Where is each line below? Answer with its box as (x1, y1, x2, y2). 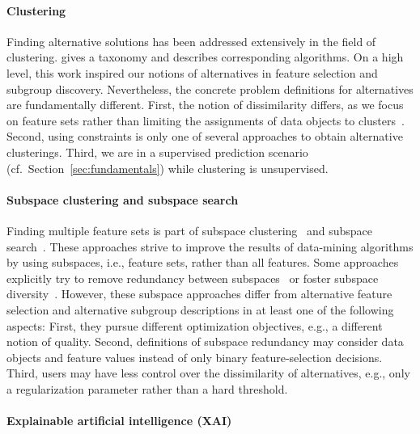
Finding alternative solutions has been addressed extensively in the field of (6, 32, 376, 49)
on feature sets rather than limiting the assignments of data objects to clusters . (6, 112, 405, 129)
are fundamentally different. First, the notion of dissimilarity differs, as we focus (6, 96, 404, 113)
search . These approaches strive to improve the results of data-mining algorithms (6, 238, 414, 255)
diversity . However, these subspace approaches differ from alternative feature (6, 285, 392, 302)
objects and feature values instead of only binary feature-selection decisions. (6, 348, 383, 365)
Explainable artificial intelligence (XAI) (6, 412, 232, 429)
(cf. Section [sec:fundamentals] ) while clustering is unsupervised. (6, 159, 329, 176)
